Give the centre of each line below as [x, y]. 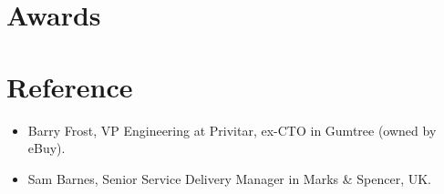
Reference [70, 86]
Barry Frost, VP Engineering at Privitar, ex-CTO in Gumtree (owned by [232, 130]
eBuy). [46, 148]
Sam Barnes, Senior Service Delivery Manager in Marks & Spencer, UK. [230, 178]
